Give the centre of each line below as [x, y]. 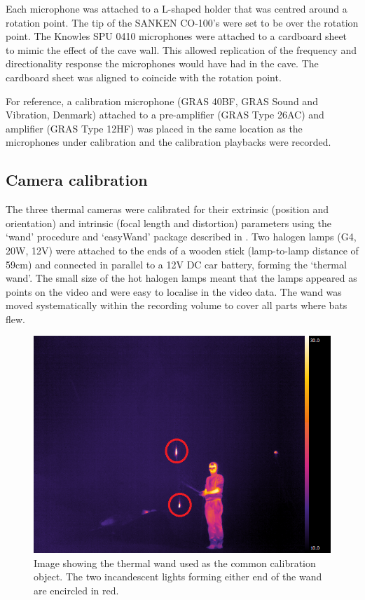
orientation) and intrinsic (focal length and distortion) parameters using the [168, 223]
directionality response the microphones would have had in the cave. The [162, 63]
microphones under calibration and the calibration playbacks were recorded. [168, 142]
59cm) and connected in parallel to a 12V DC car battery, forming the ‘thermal [176, 264]
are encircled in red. [76, 590]
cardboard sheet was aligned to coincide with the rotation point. [144, 77]
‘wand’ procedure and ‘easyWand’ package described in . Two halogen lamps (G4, [181, 237]
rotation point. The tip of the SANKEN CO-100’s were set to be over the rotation [182, 22]
